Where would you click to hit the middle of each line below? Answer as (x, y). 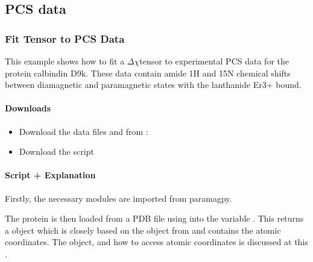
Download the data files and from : (84, 131)
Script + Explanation (50, 175)
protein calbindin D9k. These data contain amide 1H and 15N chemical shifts (148, 73)
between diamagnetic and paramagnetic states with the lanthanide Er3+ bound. (153, 85)
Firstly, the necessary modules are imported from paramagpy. (119, 198)
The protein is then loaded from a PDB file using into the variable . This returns (154, 218)
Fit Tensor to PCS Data (65, 38)
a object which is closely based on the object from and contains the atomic (143, 230)
